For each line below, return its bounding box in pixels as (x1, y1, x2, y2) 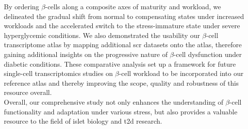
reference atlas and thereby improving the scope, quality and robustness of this (4, 77, 239, 88)
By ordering (4, 1, 39, 11)
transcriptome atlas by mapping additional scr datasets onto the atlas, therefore (4, 39, 242, 50)
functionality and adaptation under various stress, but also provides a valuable (4, 106, 237, 116)
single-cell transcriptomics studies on (4, 68, 113, 78)
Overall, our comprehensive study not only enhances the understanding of (4, 96, 224, 107)
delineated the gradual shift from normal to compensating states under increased (4, 11, 244, 21)
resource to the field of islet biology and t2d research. (4, 116, 162, 126)
